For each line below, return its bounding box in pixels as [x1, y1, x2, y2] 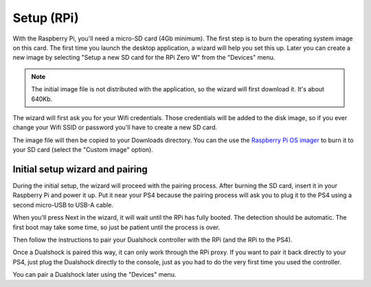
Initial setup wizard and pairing [12, 163, 148, 175]
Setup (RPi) [12, 10, 79, 25]
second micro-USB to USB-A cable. [12, 200, 113, 209]
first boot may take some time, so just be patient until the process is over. [12, 223, 221, 231]
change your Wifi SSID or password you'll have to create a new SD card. [12, 124, 218, 132]
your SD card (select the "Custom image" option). [12, 146, 154, 154]
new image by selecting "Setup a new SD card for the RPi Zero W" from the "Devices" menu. [12, 54, 276, 62]
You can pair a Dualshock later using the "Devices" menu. [12, 271, 177, 279]
